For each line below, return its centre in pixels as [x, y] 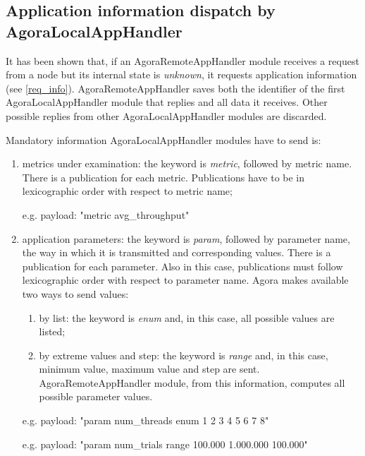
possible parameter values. [96, 396]
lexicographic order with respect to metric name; [127, 191]
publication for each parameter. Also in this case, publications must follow [182, 266]
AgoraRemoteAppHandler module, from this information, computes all [192, 382]
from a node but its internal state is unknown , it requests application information [181, 74]
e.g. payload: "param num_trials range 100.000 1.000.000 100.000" [165, 444]
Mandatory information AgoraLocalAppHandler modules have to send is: [163, 139]
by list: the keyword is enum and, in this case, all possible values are [187, 317]
